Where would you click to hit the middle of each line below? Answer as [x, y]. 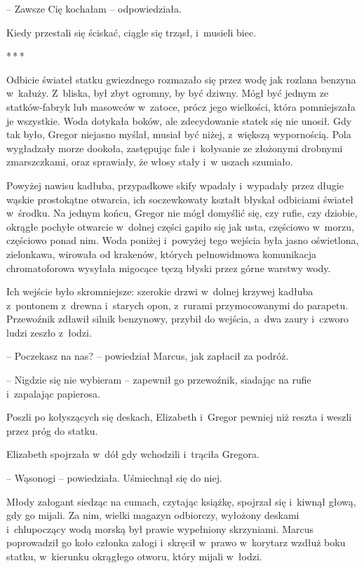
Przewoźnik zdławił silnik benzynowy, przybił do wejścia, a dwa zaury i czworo [177, 319]
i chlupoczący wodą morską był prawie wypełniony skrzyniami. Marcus [160, 528]
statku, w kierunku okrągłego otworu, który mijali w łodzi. [134, 556]
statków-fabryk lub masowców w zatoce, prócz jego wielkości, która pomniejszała [181, 106]
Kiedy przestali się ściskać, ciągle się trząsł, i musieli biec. [132, 32]
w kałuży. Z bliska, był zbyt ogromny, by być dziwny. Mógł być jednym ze [168, 93]
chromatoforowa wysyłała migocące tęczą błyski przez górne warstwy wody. [169, 268]
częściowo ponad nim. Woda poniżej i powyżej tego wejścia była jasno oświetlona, [183, 240]
